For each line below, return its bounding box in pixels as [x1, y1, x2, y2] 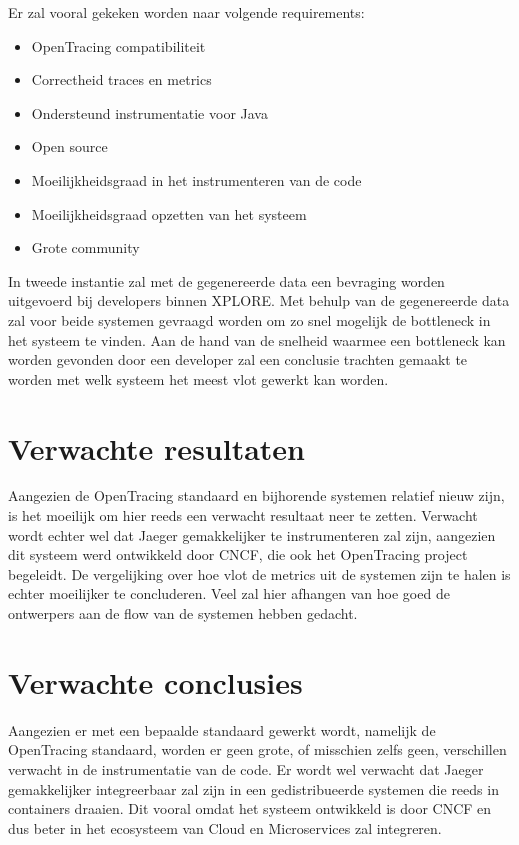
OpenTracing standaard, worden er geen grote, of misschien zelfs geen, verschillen [8, 739, 507, 760]
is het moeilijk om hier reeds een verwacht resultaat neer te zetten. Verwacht [8, 505, 478, 526]
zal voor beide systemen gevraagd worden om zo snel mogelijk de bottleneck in [8, 309, 491, 330]
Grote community [31, 237, 140, 258]
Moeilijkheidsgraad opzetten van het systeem [31, 203, 307, 224]
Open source [31, 136, 108, 157]
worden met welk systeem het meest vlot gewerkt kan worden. [8, 368, 389, 389]
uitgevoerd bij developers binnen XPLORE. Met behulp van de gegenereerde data [8, 290, 510, 311]
